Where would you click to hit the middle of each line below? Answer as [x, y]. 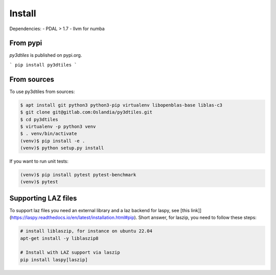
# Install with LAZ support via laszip [70, 253]
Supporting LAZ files [43, 198]
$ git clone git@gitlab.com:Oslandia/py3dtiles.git [86, 112]
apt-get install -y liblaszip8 [60, 238]
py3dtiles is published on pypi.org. [46, 55]
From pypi [26, 43]
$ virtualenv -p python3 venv [58, 126]
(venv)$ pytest [39, 182]
